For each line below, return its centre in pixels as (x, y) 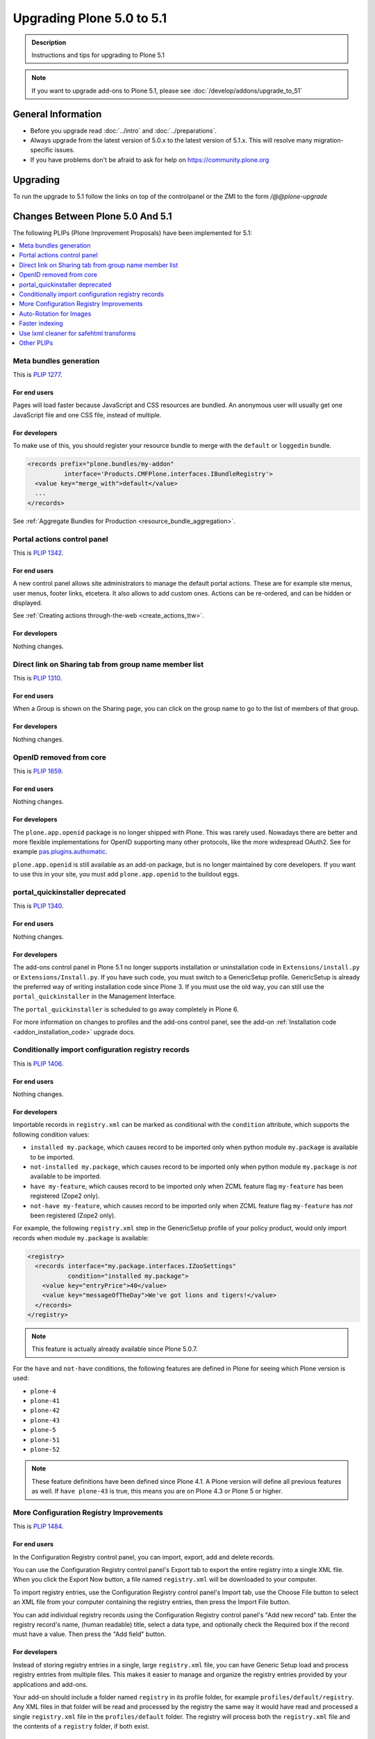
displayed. (28, 603)
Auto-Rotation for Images (55, 314)
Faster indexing (41, 323)
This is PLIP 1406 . (38, 1064)
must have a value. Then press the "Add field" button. (90, 1634)
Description (49, 42)
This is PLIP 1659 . (38, 771)
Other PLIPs (36, 343)
